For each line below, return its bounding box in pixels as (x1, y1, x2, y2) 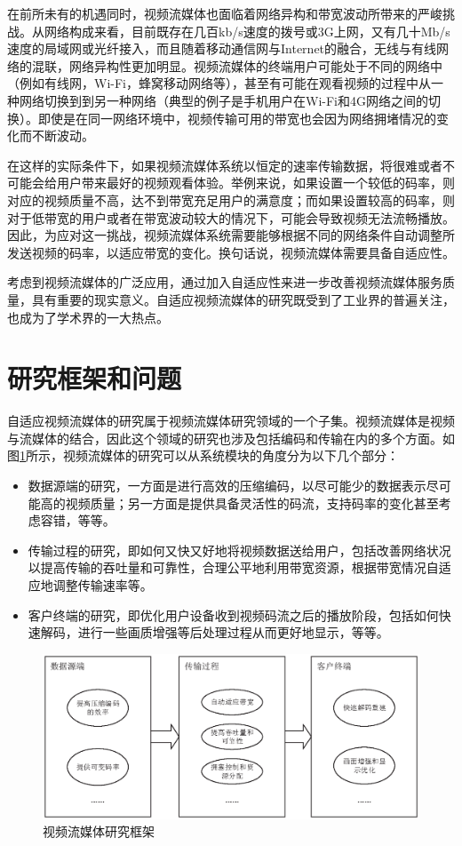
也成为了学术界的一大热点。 (7, 307, 169, 326)
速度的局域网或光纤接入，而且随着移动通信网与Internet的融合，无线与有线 (7, 39, 437, 58)
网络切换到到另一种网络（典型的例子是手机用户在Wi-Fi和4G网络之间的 (19, 91, 428, 109)
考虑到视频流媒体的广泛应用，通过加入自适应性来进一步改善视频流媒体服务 (7, 273, 442, 291)
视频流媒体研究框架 (43, 822, 155, 841)
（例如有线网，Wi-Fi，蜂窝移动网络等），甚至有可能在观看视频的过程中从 (7, 74, 431, 92)
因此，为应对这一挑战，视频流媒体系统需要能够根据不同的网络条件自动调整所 (7, 226, 455, 244)
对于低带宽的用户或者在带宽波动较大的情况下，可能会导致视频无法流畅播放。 (7, 208, 455, 227)
